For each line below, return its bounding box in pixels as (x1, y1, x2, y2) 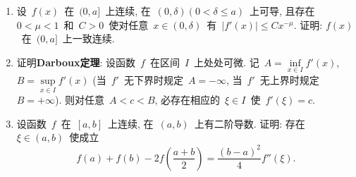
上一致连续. (62, 31, 115, 46)
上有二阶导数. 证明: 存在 (194, 116, 305, 130)
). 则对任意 (55, 92, 104, 107)
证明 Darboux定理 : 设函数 (16, 54, 136, 69)
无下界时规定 (123, 73, 183, 87)
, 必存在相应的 (154, 92, 221, 107)
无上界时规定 (259, 73, 319, 87)
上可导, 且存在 (250, 4, 315, 18)
